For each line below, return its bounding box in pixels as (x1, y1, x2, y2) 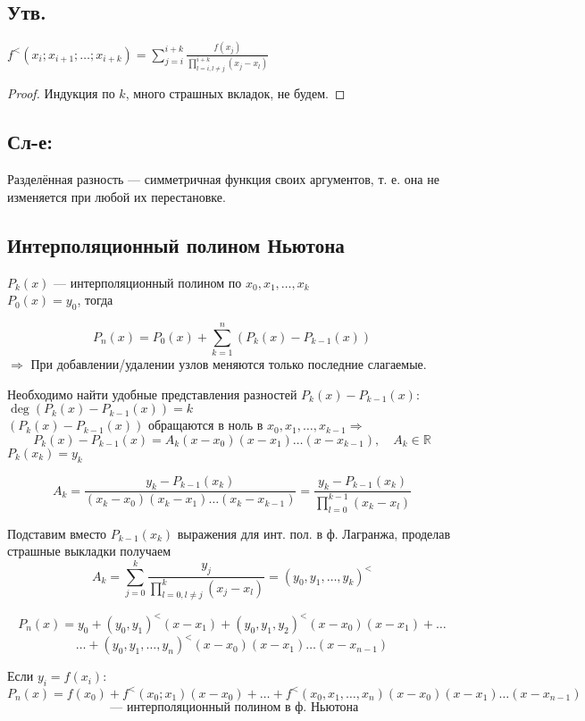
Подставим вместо (7, 524, 107, 542)
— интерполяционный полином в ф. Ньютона (110, 700, 359, 714)
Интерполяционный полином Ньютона (7, 231, 345, 258)
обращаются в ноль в (147, 415, 263, 434)
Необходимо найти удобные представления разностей (7, 384, 297, 403)
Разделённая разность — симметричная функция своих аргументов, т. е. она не (7, 170, 439, 189)
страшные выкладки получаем (7, 541, 171, 560)
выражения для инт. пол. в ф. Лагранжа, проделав (177, 524, 451, 542)
